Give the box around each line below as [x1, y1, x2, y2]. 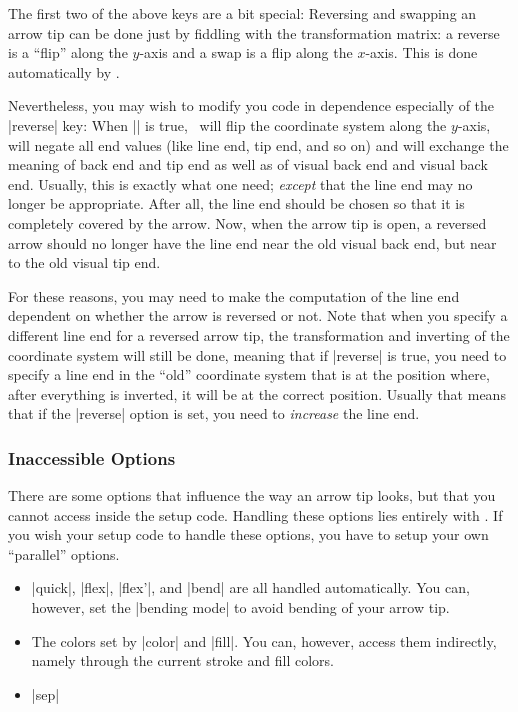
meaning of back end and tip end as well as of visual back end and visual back [8, 154, 488, 175]
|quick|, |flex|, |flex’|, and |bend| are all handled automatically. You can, [31, 577, 470, 598]
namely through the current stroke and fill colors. [31, 650, 334, 671]
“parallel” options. [8, 543, 120, 564]
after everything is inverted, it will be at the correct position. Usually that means [8, 383, 506, 404]
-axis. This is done [365, 42, 478, 63]
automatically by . [8, 61, 120, 82]
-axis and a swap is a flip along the [139, 42, 353, 63]
